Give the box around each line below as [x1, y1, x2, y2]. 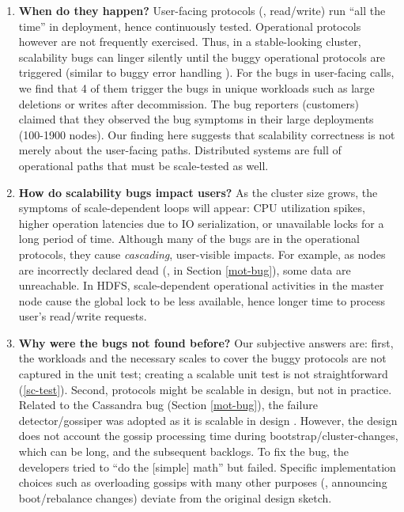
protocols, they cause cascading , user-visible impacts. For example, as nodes [18, 245, 386, 262]
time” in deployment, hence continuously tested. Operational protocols [18, 17, 361, 34]
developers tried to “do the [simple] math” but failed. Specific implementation [18, 458, 396, 475]
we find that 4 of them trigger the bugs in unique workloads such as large [18, 79, 375, 96]
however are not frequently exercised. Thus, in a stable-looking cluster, [18, 33, 361, 50]
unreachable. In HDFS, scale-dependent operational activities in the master [18, 277, 384, 294]
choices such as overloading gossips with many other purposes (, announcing [18, 474, 387, 491]
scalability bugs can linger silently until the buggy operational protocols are [18, 48, 386, 65]
